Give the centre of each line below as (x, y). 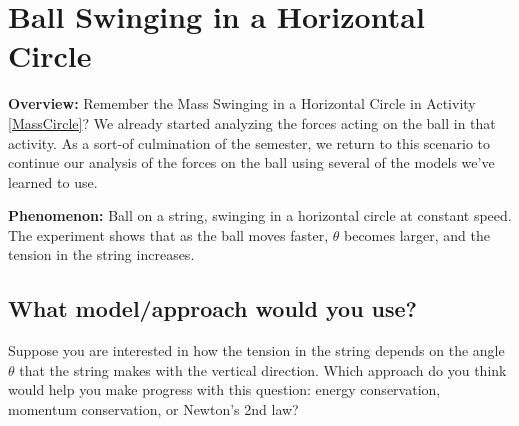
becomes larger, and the (416, 234)
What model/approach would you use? (213, 308)
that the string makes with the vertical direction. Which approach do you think (263, 369)
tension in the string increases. (101, 254)
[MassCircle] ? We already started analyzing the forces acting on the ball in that (252, 122)
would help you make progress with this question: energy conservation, (224, 389)
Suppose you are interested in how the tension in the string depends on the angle (256, 350)
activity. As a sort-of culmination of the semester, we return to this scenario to (249, 142)
